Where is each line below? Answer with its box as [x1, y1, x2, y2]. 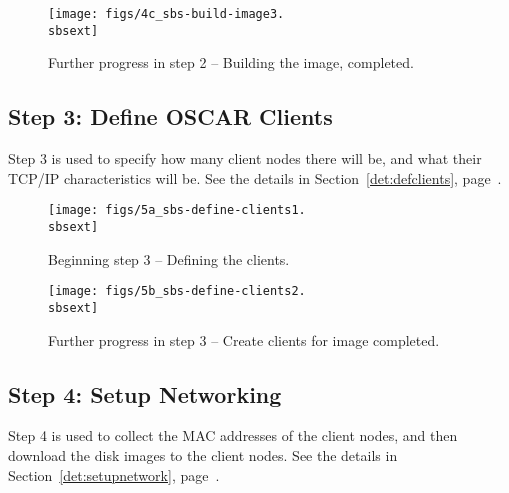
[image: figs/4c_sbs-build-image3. [48, 7, 285, 21]
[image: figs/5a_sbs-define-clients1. [48, 203, 306, 218]
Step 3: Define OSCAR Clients [8, 101, 333, 132]
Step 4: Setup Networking [8, 378, 282, 409]
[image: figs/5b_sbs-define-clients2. [48, 284, 306, 299]
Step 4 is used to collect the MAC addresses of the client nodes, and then [8, 425, 458, 446]
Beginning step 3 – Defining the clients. [48, 248, 290, 269]
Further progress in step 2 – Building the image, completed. [48, 52, 414, 73]
